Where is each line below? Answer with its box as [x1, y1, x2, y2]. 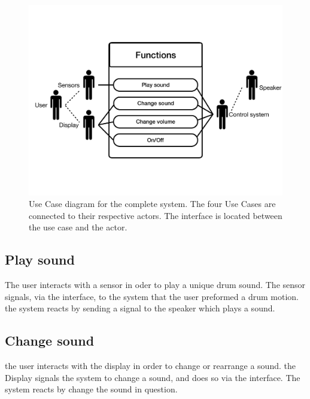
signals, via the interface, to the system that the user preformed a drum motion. [5, 290, 299, 302]
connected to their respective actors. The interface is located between [29, 209, 282, 221]
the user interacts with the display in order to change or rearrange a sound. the [5, 359, 296, 372]
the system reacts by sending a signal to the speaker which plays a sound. [5, 302, 275, 314]
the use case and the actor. [29, 221, 127, 233]
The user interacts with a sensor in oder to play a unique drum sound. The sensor [5, 278, 306, 291]
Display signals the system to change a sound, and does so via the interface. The [5, 371, 300, 383]
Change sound [5, 331, 95, 350]
